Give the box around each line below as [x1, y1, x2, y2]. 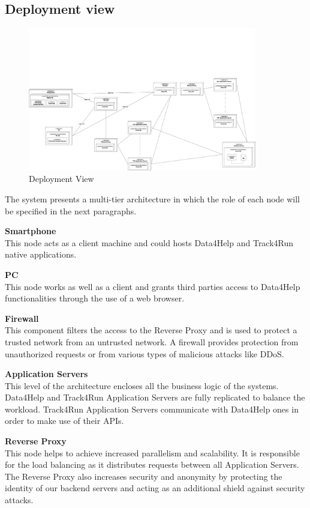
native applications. [5, 248, 77, 261]
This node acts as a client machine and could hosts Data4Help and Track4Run [5, 236, 294, 249]
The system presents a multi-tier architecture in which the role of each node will [5, 192, 300, 205]
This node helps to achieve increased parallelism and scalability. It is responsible [5, 446, 300, 459]
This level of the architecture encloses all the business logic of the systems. [5, 379, 279, 392]
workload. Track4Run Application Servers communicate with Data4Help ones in [5, 402, 299, 415]
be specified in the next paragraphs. [5, 204, 137, 217]
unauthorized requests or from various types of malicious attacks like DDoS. [5, 347, 284, 360]
